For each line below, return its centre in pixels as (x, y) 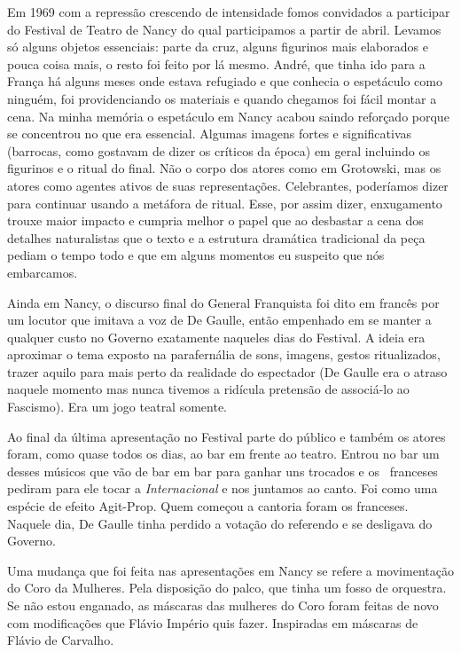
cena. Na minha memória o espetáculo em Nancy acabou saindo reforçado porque (228, 116)
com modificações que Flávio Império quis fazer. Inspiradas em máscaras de (213, 622)
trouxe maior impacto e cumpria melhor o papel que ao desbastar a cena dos (215, 220)
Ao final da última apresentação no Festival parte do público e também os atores (227, 436)
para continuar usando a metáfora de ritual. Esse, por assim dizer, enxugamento (225, 203)
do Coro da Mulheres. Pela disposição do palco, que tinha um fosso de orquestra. (227, 588)
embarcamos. (43, 272)
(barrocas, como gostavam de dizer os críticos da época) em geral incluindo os (219, 150)
